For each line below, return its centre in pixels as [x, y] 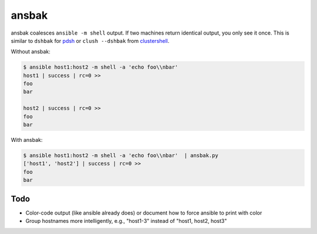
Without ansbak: [31, 52]
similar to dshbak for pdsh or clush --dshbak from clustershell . [90, 40]
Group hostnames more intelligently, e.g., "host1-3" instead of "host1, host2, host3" [126, 221]
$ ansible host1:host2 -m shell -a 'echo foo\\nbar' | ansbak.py [121, 156]
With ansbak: [27, 140]
